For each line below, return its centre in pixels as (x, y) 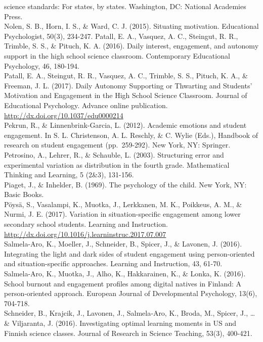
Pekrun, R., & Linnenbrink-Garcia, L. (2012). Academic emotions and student (125, 125)
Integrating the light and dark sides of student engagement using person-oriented (129, 253)
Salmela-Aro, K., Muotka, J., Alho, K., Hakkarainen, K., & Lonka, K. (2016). (125, 274)
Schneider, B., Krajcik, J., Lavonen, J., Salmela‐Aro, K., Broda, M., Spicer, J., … (130, 313)
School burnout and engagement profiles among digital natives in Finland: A (123, 283)
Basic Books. (24, 194)
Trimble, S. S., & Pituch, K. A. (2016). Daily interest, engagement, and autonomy (131, 46)
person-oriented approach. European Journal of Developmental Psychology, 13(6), (131, 293)
